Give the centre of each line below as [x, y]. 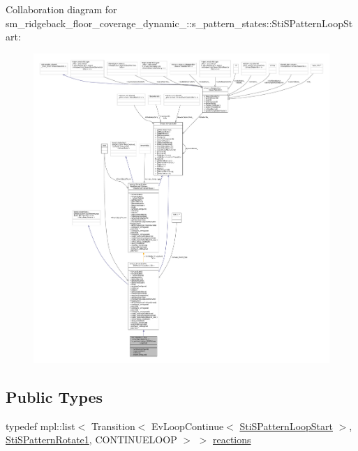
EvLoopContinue [188, 426]
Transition [113, 426]
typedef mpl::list [40, 426]
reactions [232, 439]
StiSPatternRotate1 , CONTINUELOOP [91, 439]
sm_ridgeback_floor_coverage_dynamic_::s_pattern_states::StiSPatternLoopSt [179, 23]
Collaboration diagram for [61, 9]
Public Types [54, 396]
